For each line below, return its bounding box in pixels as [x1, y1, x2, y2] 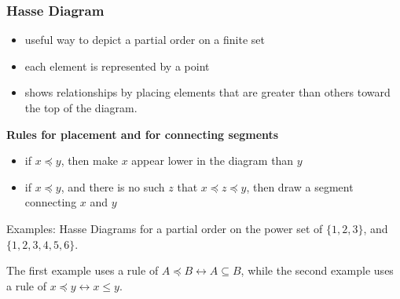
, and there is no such [61, 178, 165, 195]
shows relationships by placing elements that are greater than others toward [24, 84, 391, 100]
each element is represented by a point [24, 57, 210, 74]
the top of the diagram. [24, 100, 138, 115]
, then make [61, 152, 118, 169]
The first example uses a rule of [6, 262, 159, 279]
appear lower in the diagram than [131, 152, 294, 169]
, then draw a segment [246, 178, 354, 195]
